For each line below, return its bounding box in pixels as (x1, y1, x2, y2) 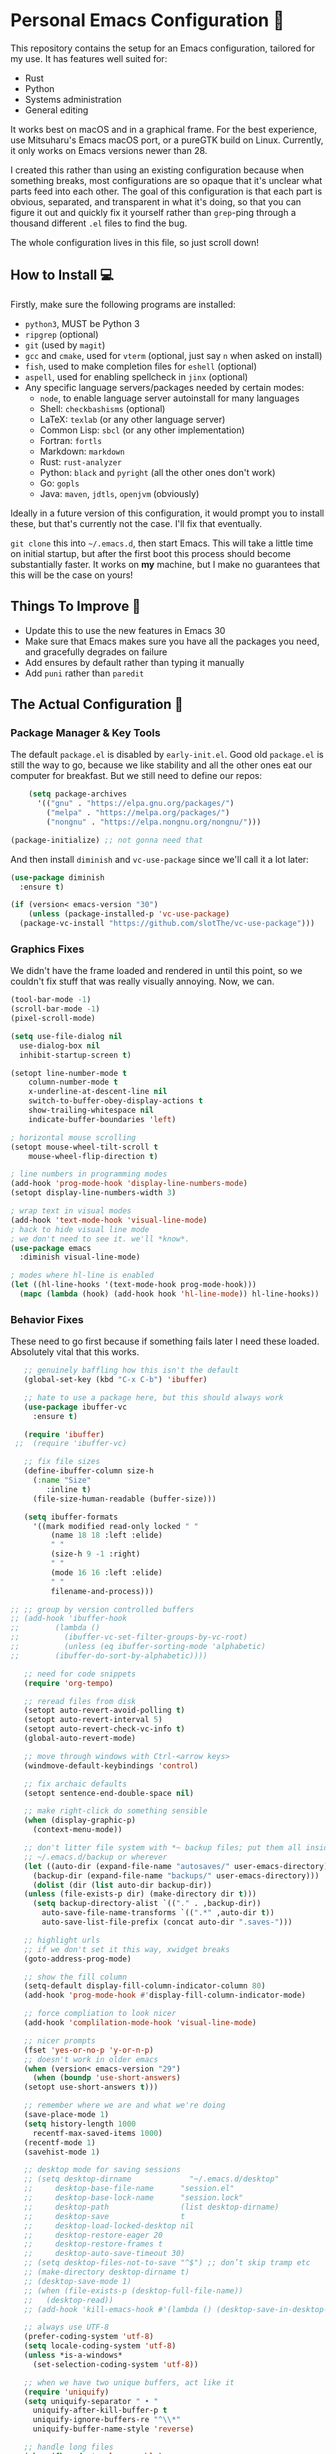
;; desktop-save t (23, 2211, 186, 2221)
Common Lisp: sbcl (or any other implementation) (39, 424, 245, 436)
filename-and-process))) (50, 1586, 155, 1596)
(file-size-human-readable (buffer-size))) (32, 1494, 217, 1504)
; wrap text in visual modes (10, 1206, 132, 1216)
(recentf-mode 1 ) (23, 2137, 97, 2148)
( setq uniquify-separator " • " (23, 2396, 159, 2406)
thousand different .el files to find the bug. (10, 217, 188, 229)
